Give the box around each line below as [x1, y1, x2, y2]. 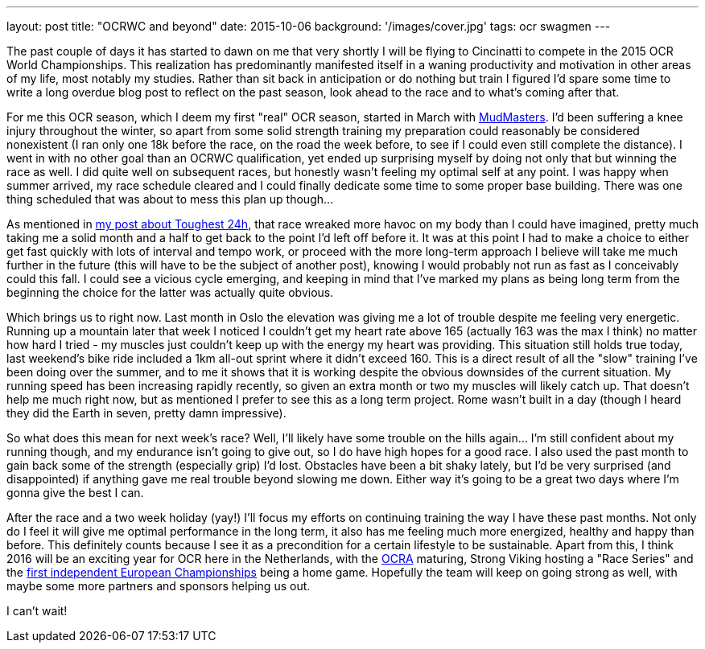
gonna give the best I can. [6, 486, 144, 499]
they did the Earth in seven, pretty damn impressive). [6, 406, 287, 420]
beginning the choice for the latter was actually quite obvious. [6, 285, 334, 299]
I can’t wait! [6, 604, 68, 618]
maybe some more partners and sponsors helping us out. [6, 579, 311, 593]
